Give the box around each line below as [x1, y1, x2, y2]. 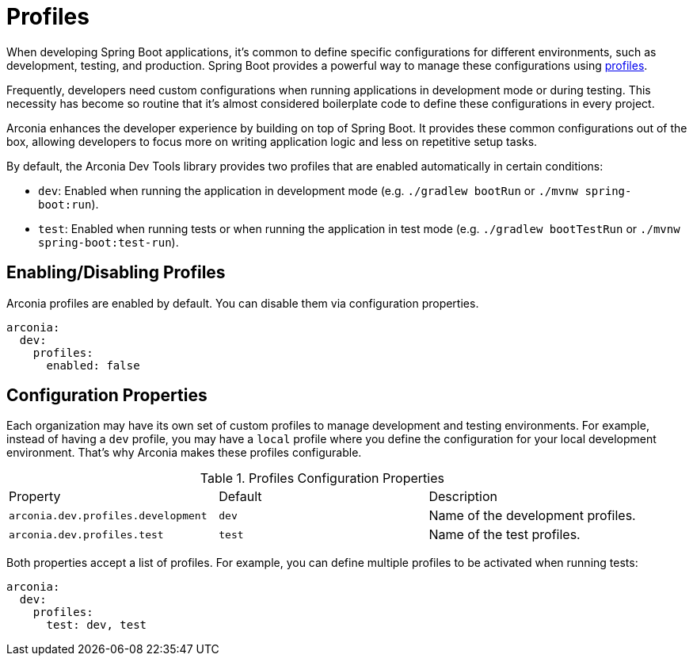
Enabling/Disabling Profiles [6, 262, 226, 283]
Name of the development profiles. [428, 507, 636, 524]
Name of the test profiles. [428, 526, 581, 543]
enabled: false [46, 358, 140, 372]
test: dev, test [46, 618, 147, 632]
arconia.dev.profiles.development [9, 509, 208, 522]
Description [428, 488, 497, 505]
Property [9, 488, 61, 505]
